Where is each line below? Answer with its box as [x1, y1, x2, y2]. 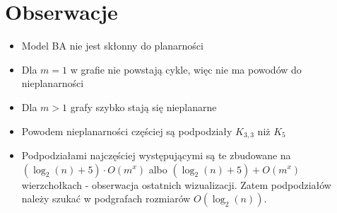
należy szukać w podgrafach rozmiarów [21, 191, 191, 206]
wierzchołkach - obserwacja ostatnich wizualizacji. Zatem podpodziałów [21, 177, 331, 192]
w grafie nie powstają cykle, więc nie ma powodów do [70, 62, 302, 76]
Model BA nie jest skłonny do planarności [21, 38, 203, 53]
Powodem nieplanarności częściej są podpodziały [21, 123, 232, 138]
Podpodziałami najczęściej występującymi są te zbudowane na [21, 147, 291, 162]
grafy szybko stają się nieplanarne [70, 99, 217, 114]
